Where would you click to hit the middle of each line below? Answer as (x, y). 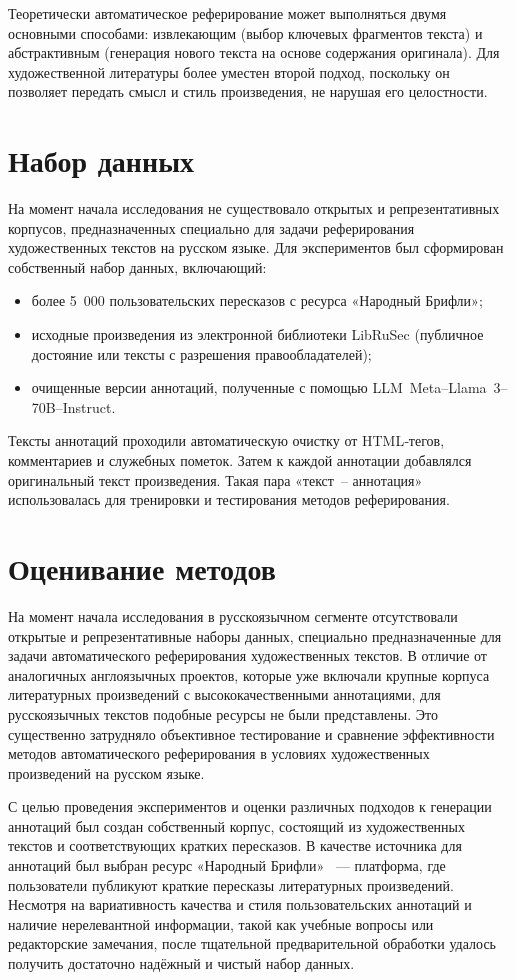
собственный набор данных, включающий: (137, 266)
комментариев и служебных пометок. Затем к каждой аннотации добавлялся (240, 460)
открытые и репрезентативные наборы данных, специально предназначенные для (255, 635)
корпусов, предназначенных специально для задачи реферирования (211, 227)
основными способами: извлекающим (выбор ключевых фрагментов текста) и (245, 32)
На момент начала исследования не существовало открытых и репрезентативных (254, 208)
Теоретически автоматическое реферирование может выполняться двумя (227, 13)
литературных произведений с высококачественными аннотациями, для (224, 694)
